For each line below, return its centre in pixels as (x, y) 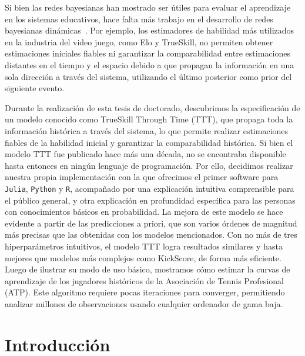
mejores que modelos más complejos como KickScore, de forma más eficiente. (143, 257)
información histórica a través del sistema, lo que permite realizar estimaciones (147, 130)
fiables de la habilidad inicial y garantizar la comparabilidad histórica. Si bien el (149, 142)
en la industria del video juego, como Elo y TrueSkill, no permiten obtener (139, 41)
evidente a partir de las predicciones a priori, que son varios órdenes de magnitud (151, 223)
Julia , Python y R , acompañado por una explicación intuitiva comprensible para (150, 188)
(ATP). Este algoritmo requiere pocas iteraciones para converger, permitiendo (145, 292)
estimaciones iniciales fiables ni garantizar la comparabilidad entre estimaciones (148, 53)
